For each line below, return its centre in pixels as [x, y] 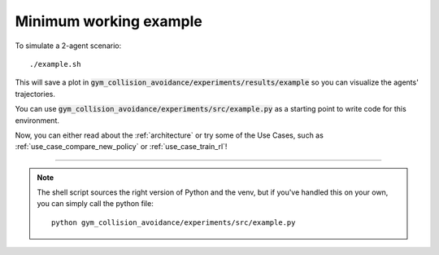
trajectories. [35, 94]
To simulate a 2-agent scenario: [68, 46]
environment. [37, 120]
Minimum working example [109, 21]
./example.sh [55, 64]
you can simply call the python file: [95, 204]
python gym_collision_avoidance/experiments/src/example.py [174, 222]
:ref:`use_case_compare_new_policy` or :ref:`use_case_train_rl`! [121, 147]
